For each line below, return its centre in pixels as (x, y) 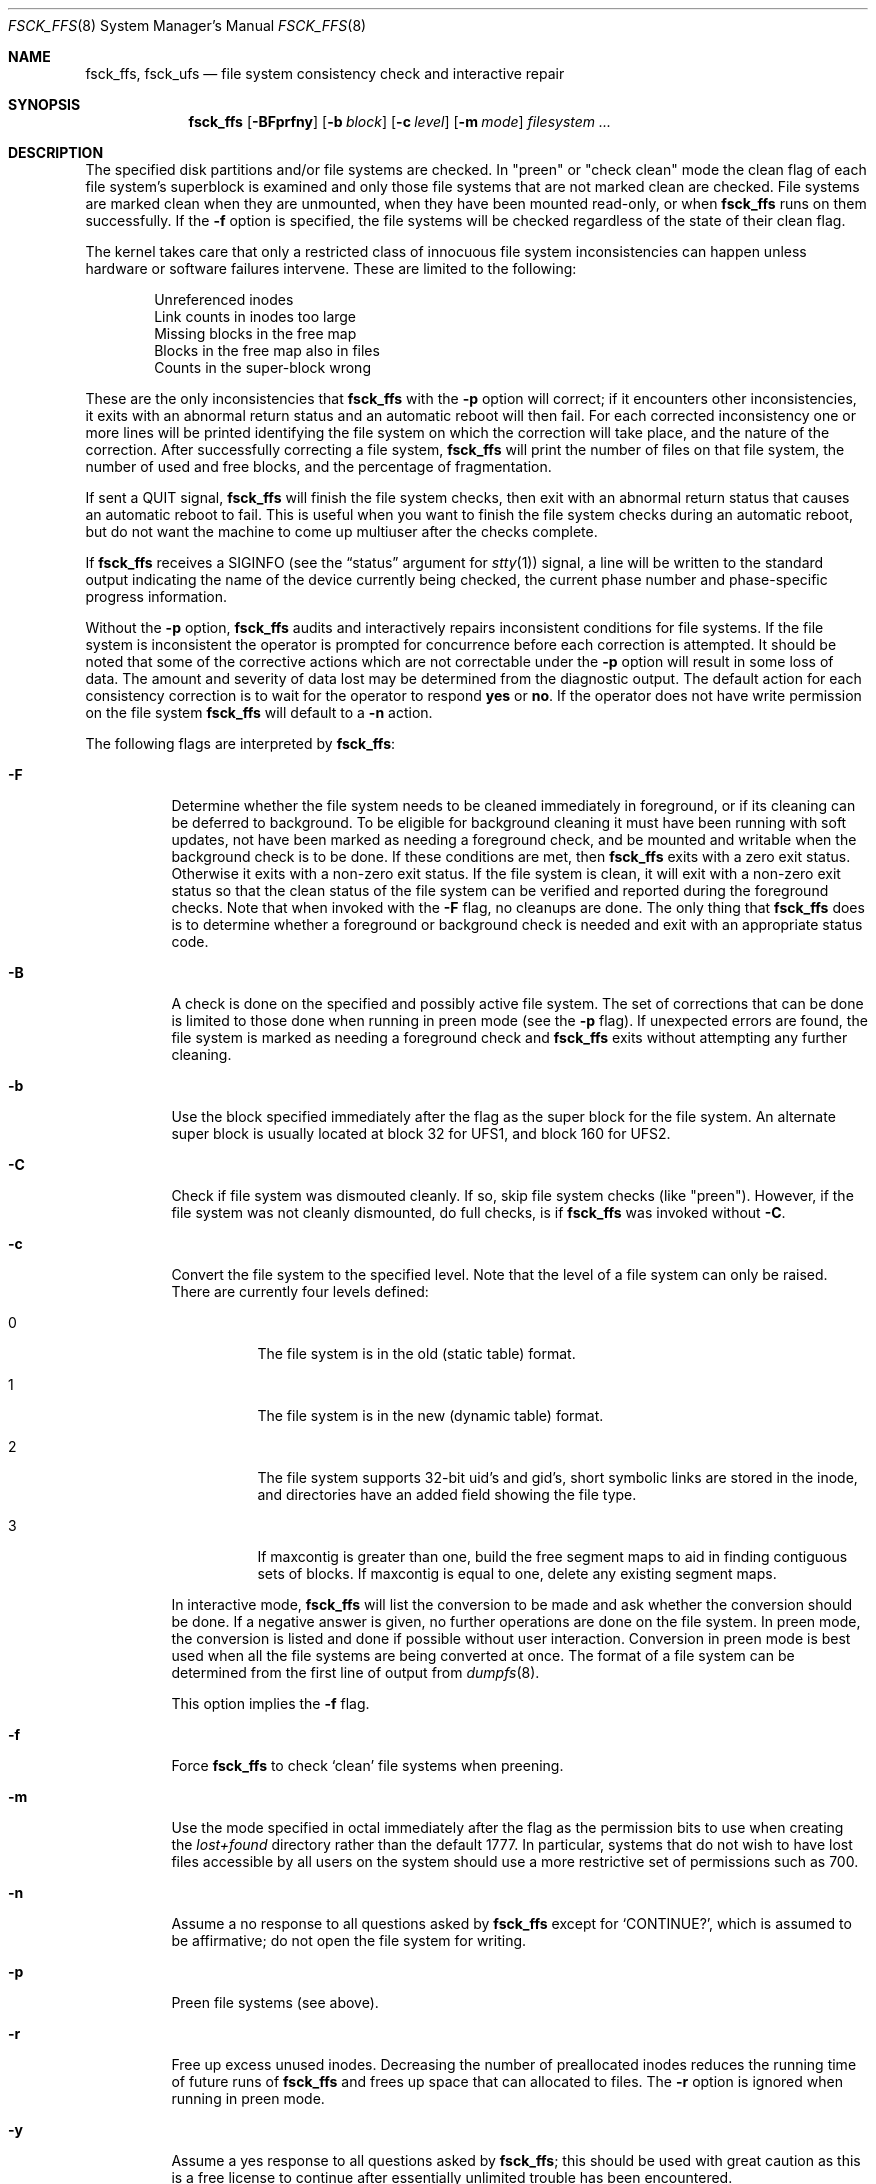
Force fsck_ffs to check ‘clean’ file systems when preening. (367, 1765)
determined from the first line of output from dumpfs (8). (355, 1672)
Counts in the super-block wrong (262, 367)
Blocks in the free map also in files (267, 350)
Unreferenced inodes (224, 299)
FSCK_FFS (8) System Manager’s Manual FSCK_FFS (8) (187, 25)
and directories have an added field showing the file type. (447, 1494)
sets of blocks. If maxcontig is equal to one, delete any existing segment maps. (517, 1573)
